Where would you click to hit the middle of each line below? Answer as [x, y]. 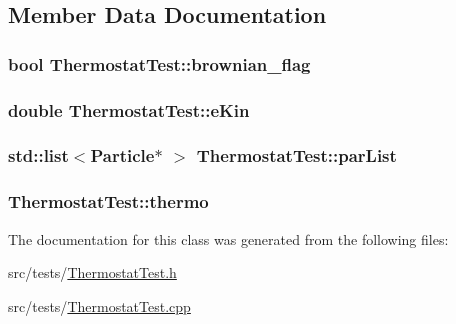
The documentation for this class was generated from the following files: [228, 238]
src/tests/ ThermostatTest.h [92, 272]
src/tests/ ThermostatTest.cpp [99, 305]
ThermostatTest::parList [296, 155]
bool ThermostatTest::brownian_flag [159, 63]
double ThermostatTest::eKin [129, 109]
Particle [122, 155]
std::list [38, 155]
